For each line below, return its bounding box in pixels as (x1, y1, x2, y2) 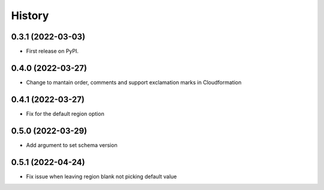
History (11, 9, 49, 22)
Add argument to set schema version (26, 141, 118, 149)
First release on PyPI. (26, 48, 79, 55)
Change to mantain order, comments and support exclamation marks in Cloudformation (26, 78, 242, 86)
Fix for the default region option (26, 110, 104, 117)
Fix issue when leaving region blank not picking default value (26, 173, 177, 180)
